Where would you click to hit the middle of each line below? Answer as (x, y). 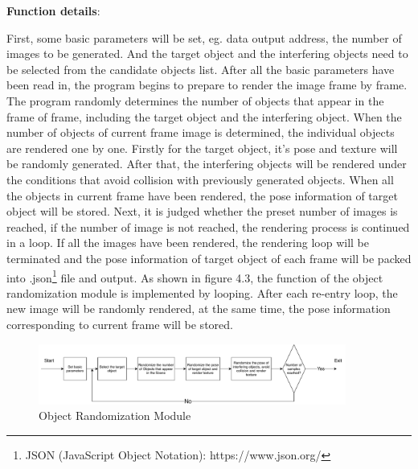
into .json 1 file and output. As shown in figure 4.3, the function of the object (195, 276)
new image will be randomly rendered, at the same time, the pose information (199, 309)
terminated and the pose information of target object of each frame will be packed (209, 258)
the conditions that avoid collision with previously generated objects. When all (200, 179)
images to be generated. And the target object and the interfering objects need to (207, 53)
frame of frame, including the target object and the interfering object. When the (204, 116)
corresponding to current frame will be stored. (120, 324)
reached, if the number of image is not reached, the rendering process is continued (208, 226)
